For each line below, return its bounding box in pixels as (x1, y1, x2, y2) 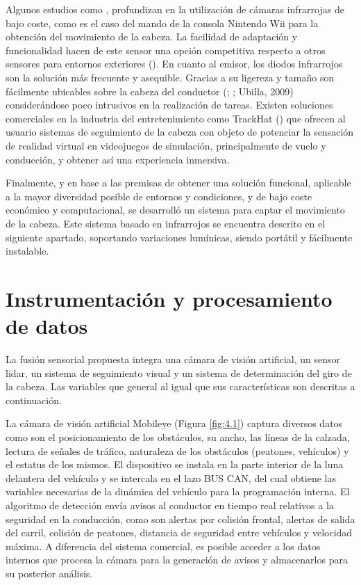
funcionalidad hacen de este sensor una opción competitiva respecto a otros (6, 42, 326, 57)
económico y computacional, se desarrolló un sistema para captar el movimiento (6, 202, 345, 217)
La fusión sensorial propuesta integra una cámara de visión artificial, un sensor (6, 352, 341, 366)
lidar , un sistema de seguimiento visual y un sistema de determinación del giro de (6, 365, 352, 380)
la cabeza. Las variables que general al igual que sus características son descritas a (6, 379, 355, 394)
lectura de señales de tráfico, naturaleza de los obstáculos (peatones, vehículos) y (6, 443, 349, 458)
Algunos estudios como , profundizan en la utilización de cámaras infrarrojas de (6, 2, 344, 16)
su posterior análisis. (6, 566, 93, 580)
